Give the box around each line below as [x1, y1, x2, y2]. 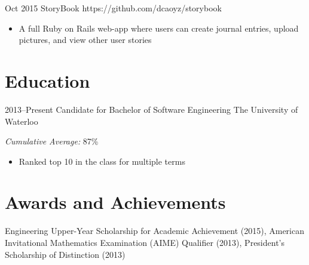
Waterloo [5, 115, 38, 127]
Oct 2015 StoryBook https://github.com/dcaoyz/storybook [5, 2, 222, 14]
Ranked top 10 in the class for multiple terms [19, 155, 185, 167]
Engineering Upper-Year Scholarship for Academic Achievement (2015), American [5, 224, 305, 237]
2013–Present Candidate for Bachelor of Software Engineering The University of [5, 103, 298, 115]
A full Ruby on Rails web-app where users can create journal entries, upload [19, 21, 299, 34]
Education [5, 68, 90, 93]
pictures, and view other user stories [19, 33, 152, 46]
